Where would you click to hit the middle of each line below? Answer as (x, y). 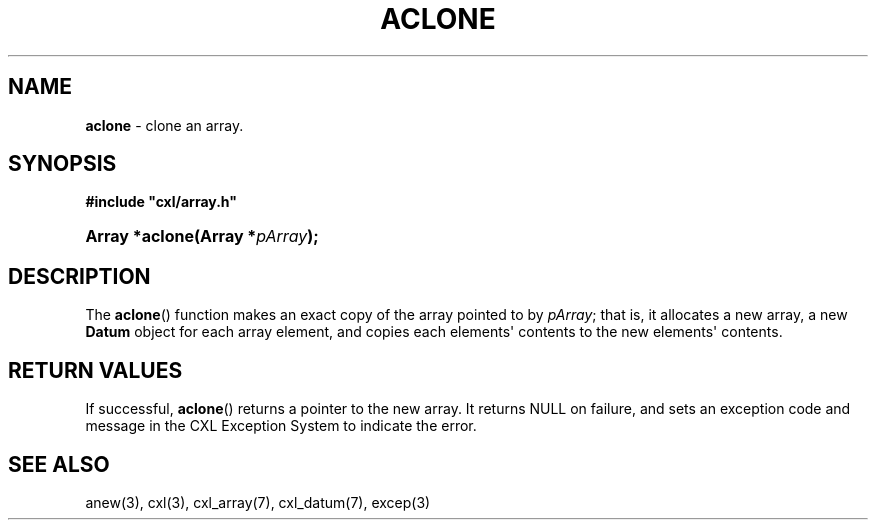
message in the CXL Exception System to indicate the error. (281, 426)
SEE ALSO (59, 464)
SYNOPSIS (62, 164)
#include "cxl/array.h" (161, 202)
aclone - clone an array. (164, 125)
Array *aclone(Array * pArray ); (202, 236)
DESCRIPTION (79, 276)
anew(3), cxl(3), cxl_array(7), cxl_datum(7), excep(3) (258, 502)
